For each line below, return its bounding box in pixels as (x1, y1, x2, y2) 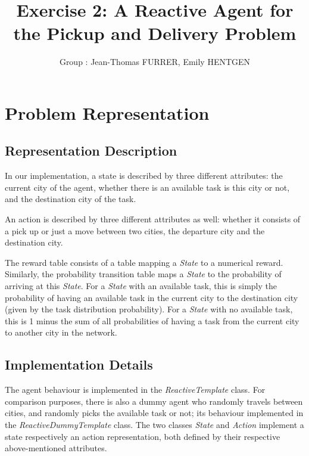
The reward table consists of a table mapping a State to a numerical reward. (5, 256, 283, 268)
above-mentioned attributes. (5, 442, 107, 454)
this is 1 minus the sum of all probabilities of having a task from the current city (5, 314, 299, 327)
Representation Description (5, 141, 177, 160)
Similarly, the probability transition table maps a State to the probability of (5, 268, 282, 280)
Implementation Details (5, 355, 153, 374)
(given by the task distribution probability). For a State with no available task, (5, 303, 293, 315)
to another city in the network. (5, 326, 117, 339)
